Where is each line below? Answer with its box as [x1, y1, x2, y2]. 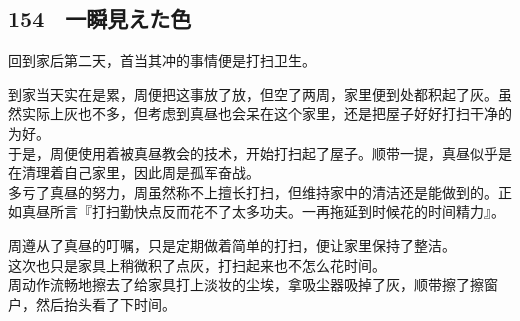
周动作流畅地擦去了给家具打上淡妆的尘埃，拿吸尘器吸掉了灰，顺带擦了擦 [8, 274, 484, 295]
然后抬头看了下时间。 [35, 293, 176, 314]
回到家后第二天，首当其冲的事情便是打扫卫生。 [8, 50, 316, 71]
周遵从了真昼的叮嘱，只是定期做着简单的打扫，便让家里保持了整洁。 [8, 234, 456, 255]
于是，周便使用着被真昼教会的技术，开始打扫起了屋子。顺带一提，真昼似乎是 [8, 142, 512, 163]
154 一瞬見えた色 [8, 3, 192, 34]
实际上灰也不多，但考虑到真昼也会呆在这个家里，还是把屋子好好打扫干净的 [21, 103, 512, 124]
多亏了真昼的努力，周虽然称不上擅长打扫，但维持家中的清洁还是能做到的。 [8, 181, 498, 202]
